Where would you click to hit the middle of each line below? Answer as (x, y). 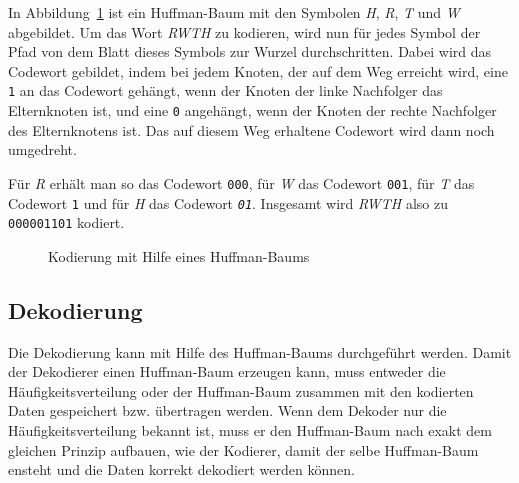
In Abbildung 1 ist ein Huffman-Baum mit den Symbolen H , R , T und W (234, 12)
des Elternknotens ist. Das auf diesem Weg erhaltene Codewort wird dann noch (251, 129)
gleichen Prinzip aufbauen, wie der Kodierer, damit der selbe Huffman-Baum (243, 449)
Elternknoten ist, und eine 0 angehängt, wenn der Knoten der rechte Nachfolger (252, 110)
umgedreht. (42, 149)
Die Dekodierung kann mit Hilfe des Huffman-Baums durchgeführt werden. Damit (260, 351)
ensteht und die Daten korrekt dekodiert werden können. (181, 469)
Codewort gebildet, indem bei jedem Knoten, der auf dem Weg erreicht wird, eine (258, 70)
